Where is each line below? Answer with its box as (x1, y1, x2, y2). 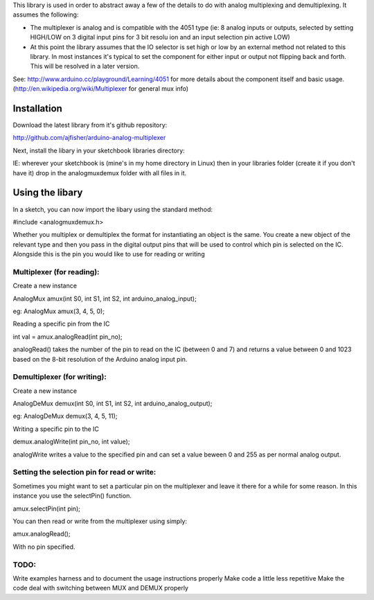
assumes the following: (12, 10, 79, 19)
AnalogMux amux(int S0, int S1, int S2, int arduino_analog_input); (12, 294, 197, 303)
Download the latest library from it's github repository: (12, 121, 168, 130)
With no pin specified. (12, 542, 75, 551)
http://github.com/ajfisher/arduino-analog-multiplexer (12, 134, 166, 142)
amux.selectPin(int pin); (12, 504, 81, 513)
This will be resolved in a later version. (30, 62, 140, 71)
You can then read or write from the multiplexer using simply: (12, 517, 187, 525)
